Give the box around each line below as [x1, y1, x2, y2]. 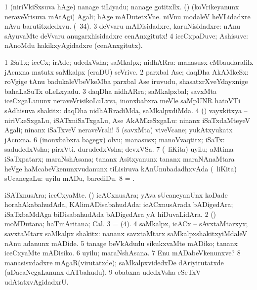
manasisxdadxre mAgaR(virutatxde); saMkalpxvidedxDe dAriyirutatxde [4, 257, 224, 267]
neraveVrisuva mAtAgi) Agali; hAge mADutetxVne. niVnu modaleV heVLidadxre [4, 11, 251, 21]
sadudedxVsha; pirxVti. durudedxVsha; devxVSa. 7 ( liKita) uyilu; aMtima [4, 144, 234, 154]
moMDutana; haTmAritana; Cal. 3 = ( [4, 218, 124, 229]
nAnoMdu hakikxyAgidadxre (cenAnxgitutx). [4, 40, 143, 50]
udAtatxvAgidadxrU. [4, 277, 69, 287]
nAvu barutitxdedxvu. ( [4, 21, 77, 31]
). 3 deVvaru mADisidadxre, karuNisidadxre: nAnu [86, 21, 241, 31]
